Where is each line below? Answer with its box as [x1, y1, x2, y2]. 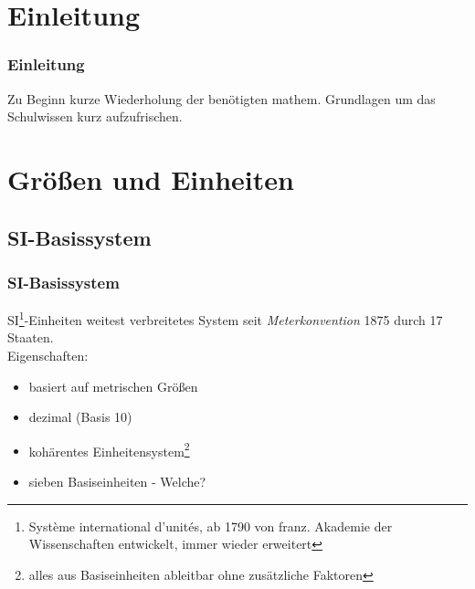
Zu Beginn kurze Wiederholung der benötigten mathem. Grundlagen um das [7, 89, 436, 108]
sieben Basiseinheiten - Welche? [28, 472, 206, 491]
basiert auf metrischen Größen [28, 376, 198, 395]
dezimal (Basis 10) [28, 407, 132, 426]
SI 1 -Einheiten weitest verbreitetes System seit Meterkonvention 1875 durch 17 [7, 308, 443, 329]
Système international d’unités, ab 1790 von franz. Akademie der [28, 516, 393, 535]
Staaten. [7, 328, 54, 347]
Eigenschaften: [7, 346, 89, 364]
